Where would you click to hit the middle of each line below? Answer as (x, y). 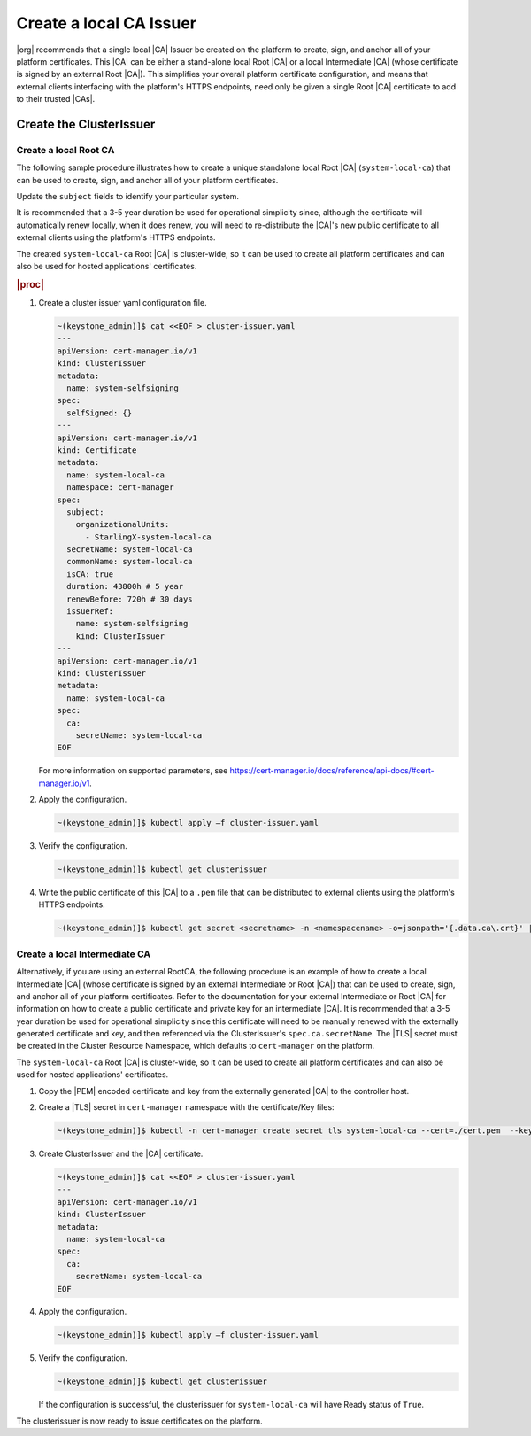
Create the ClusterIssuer (86, 124)
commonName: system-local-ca (130, 562)
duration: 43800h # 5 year (125, 586)
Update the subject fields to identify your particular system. (127, 197)
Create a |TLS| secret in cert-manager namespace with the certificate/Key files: (187, 1107)
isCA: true (90, 574)
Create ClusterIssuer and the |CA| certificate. (121, 1153)
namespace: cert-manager (120, 488)
